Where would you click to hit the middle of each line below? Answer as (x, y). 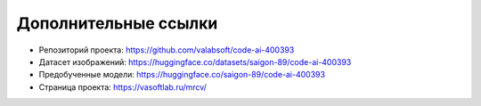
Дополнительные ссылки (117, 23)
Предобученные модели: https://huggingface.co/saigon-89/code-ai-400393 (182, 75)
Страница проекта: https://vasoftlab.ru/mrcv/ (122, 87)
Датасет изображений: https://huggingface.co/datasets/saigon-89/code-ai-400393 (195, 61)
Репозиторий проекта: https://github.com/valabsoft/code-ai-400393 (167, 50)
